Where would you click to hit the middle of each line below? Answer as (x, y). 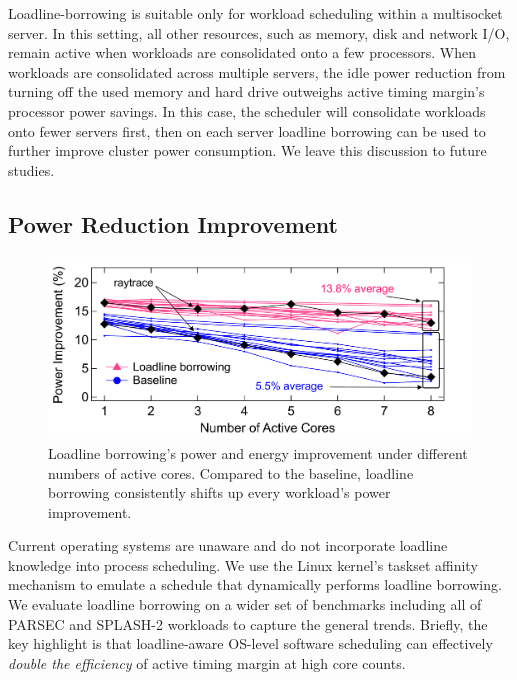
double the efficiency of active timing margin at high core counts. (207, 662)
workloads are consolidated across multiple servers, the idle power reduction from (257, 71)
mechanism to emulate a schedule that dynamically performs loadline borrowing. (255, 584)
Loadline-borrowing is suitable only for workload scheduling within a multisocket (255, 13)
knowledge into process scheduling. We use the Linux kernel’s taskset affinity (243, 564)
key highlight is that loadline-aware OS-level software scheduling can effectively (250, 643)
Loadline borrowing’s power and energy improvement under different (258, 452)
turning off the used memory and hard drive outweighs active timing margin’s (246, 91)
